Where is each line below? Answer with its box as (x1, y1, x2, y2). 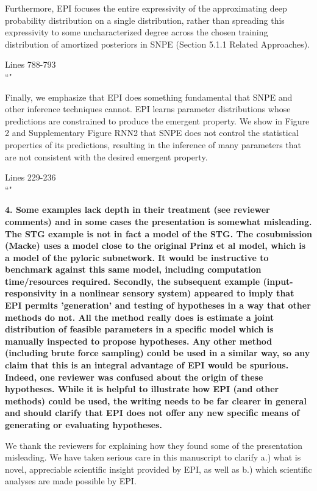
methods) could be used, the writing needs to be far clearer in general (5, 394, 307, 407)
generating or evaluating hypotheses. (5, 418, 163, 431)
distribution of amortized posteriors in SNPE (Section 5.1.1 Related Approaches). (5, 37, 310, 50)
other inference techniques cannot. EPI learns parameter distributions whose (5, 102, 291, 115)
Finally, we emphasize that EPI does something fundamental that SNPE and (5, 90, 293, 103)
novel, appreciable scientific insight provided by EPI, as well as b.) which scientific (5, 462, 312, 475)
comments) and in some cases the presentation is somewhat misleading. (5, 215, 312, 228)
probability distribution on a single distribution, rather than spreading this (5, 13, 285, 26)
